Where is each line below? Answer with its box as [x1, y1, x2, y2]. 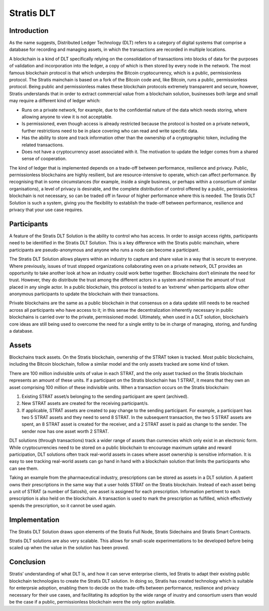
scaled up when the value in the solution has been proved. [9, 545, 129, 551]
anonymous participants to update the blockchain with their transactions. [9, 291, 159, 297]
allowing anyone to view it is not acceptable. [21, 114, 113, 120]
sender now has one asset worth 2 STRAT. [21, 428, 109, 434]
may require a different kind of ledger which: [9, 98, 101, 104]
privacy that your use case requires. [9, 207, 83, 213]
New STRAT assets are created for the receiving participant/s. [21, 401, 149, 407]
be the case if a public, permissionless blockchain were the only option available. [9, 599, 176, 605]
